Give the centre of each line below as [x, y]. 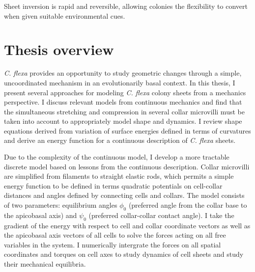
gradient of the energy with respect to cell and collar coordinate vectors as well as [127, 225]
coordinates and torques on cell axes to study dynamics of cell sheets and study [124, 254]
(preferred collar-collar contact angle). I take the [161, 215]
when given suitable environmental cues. [65, 15]
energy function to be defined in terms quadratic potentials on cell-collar [113, 185]
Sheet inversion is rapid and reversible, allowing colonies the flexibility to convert [126, 6]
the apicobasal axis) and [41, 215]
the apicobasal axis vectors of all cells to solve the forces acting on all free [115, 235]
